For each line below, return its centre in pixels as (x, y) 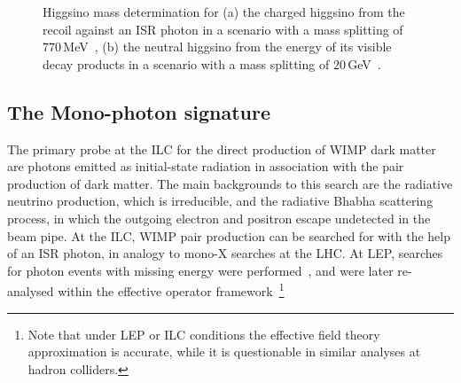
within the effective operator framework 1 (171, 289)
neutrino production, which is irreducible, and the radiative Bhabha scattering (220, 201)
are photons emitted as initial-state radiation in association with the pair (206, 166)
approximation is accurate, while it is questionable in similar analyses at (224, 352)
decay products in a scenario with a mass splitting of (186, 63)
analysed (31, 290)
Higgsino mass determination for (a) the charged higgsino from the (224, 12)
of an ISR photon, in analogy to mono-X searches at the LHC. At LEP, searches (225, 253)
